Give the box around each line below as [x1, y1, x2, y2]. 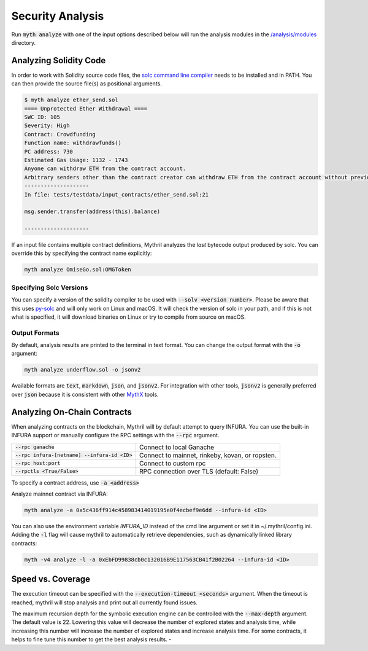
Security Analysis [11, 9, 104, 23]
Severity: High [24, 122, 70, 129]
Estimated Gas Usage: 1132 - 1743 [24, 157, 128, 163]
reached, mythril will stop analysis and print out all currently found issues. [11, 599, 197, 606]
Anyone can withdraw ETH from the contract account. [24, 165, 186, 172]
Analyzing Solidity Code [11, 55, 106, 66]
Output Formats [11, 329, 59, 337]
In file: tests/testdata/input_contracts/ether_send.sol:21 [24, 191, 209, 198]
